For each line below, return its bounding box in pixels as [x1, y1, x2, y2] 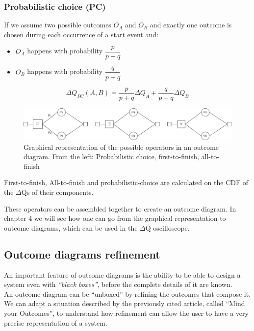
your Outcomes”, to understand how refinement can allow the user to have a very [4, 307, 249, 318]
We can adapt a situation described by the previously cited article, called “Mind [4, 298, 245, 308]
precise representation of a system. [4, 317, 107, 328]
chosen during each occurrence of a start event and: [4, 29, 158, 39]
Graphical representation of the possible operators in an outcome [24, 142, 219, 152]
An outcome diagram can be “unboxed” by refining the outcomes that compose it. [4, 288, 251, 299]
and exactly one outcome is [150, 20, 232, 30]
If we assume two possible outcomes [4, 20, 111, 30]
